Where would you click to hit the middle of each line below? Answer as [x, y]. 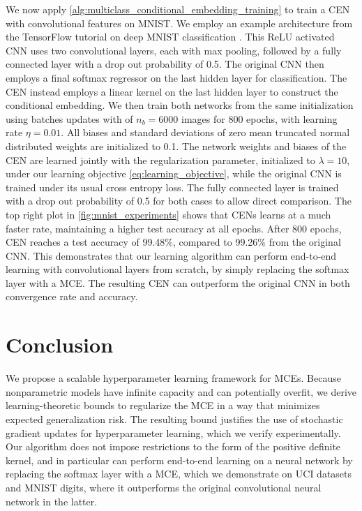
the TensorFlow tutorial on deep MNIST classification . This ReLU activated [170, 37]
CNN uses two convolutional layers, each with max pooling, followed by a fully [174, 50]
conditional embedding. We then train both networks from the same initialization [180, 105]
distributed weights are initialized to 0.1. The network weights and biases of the [176, 146]
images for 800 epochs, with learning [259, 118]
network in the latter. [52, 501]
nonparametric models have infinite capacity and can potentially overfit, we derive [181, 391]
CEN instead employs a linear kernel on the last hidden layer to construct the [172, 91]
